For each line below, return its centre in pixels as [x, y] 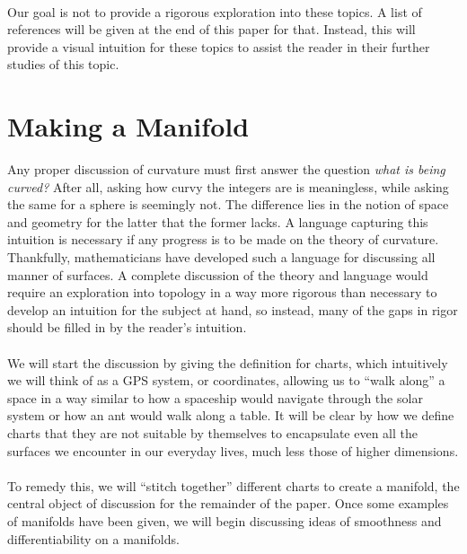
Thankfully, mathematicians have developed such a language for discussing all [221, 257]
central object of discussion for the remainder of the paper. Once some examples [228, 503]
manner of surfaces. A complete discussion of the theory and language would [218, 274]
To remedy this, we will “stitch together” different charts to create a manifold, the [233, 485]
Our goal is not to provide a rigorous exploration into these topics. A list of [215, 11]
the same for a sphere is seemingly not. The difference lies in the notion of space [228, 204]
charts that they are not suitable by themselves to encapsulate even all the [212, 433]
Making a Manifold [128, 126]
